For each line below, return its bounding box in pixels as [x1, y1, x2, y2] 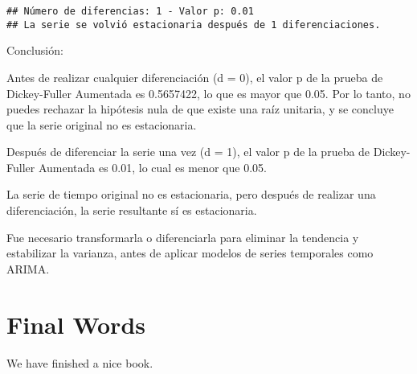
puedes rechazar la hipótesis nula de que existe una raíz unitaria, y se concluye [6, 101, 394, 117]
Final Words [6, 307, 145, 340]
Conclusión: [6, 42, 63, 59]
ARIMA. [6, 260, 50, 277]
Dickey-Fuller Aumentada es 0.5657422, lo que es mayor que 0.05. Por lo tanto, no [6, 84, 411, 101]
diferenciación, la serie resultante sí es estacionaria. [6, 202, 257, 219]
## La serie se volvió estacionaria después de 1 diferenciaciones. [6, 18, 381, 31]
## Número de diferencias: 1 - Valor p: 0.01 [6, 6, 254, 17]
